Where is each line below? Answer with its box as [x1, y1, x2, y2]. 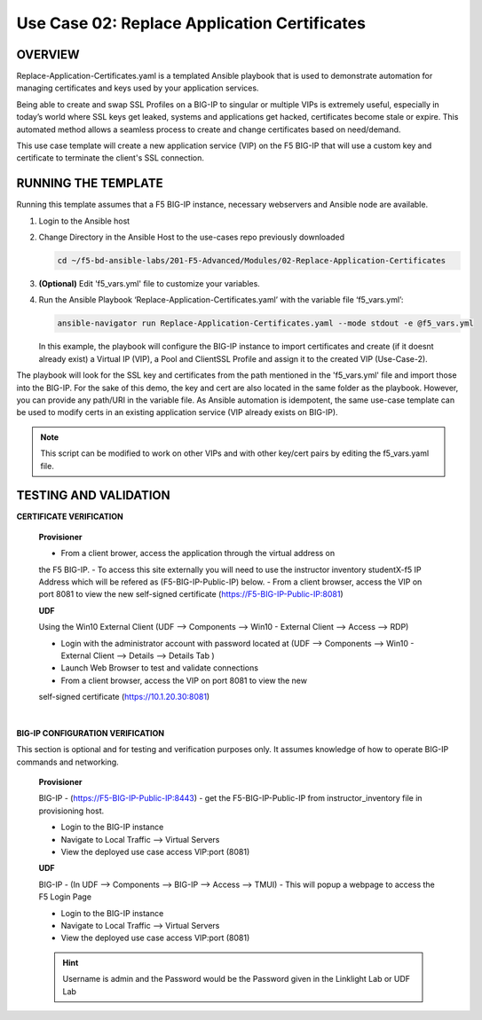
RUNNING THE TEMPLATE [16, 176, 163, 191]
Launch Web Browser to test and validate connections [60, 663, 259, 673]
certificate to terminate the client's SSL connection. [16, 153, 204, 163]
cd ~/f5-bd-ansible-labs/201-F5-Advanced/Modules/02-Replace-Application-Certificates [57, 255, 446, 266]
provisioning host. [38, 805, 105, 816]
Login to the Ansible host [38, 216, 130, 226]
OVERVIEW [16, 47, 80, 62]
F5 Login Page [38, 891, 92, 902]
